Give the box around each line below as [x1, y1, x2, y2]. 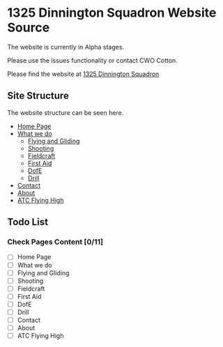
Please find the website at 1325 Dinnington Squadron [7, 70, 160, 78]
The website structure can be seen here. [7, 108, 124, 116]
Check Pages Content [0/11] [7, 237, 103, 247]
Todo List [7, 216, 49, 228]
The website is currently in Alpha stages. [7, 43, 124, 51]
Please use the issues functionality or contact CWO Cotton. [7, 56, 178, 64]
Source [7, 20, 50, 36]
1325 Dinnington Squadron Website [7, 5, 217, 21]
